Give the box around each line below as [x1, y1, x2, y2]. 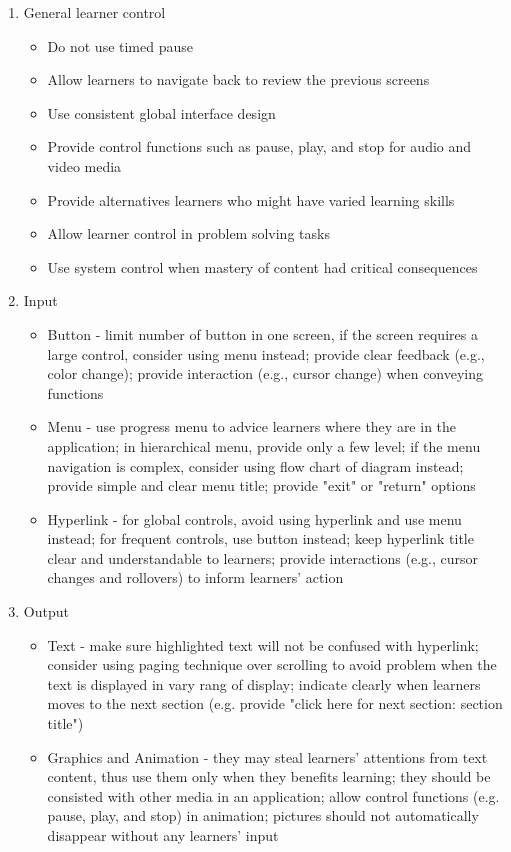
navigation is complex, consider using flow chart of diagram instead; [47, 455, 464, 476]
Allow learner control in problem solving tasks [47, 223, 330, 244]
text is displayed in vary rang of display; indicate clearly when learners [47, 673, 481, 694]
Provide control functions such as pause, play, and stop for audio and [47, 136, 472, 157]
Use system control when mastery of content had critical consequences [47, 256, 478, 277]
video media [47, 155, 122, 176]
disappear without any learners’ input [47, 825, 279, 845]
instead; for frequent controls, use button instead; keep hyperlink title [47, 528, 474, 549]
